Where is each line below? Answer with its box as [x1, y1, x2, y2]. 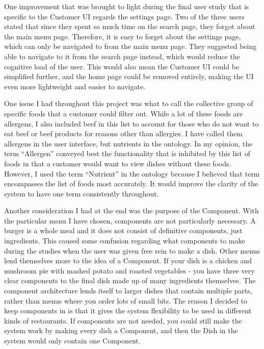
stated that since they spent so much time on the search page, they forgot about [4, 21, 255, 32]
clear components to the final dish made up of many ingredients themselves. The [4, 275, 256, 286]
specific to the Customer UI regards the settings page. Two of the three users [4, 11, 245, 21]
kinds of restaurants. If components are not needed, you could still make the [4, 315, 242, 326]
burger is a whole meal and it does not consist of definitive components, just [4, 225, 243, 236]
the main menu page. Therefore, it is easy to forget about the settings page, [4, 31, 241, 41]
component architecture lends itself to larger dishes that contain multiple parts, [4, 285, 252, 296]
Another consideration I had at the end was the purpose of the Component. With [4, 205, 259, 216]
